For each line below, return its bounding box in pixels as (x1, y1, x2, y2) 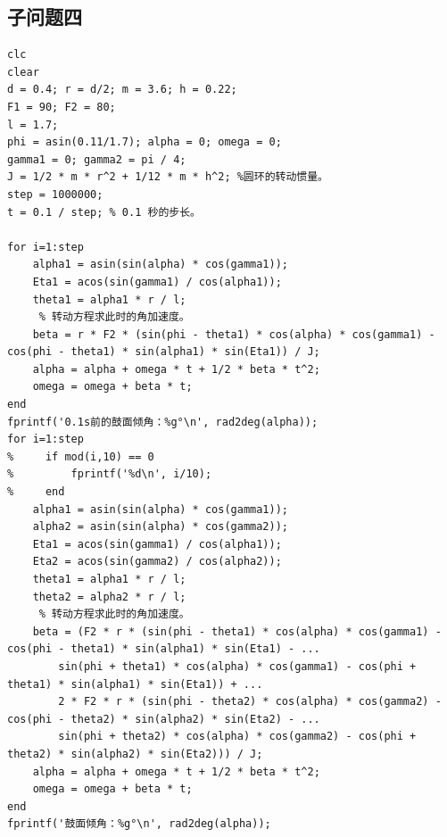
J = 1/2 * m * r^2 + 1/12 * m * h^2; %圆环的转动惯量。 (7, 170, 328, 184)
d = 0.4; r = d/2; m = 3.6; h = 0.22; (7, 83, 237, 96)
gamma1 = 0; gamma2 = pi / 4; (7, 153, 186, 166)
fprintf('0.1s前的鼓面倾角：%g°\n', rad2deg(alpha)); (7, 415, 319, 428)
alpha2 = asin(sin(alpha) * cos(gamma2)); (32, 520, 288, 534)
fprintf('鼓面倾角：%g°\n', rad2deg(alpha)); (7, 817, 271, 831)
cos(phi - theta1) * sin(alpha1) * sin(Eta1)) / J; (7, 345, 320, 359)
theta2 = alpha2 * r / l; (32, 590, 186, 603)
